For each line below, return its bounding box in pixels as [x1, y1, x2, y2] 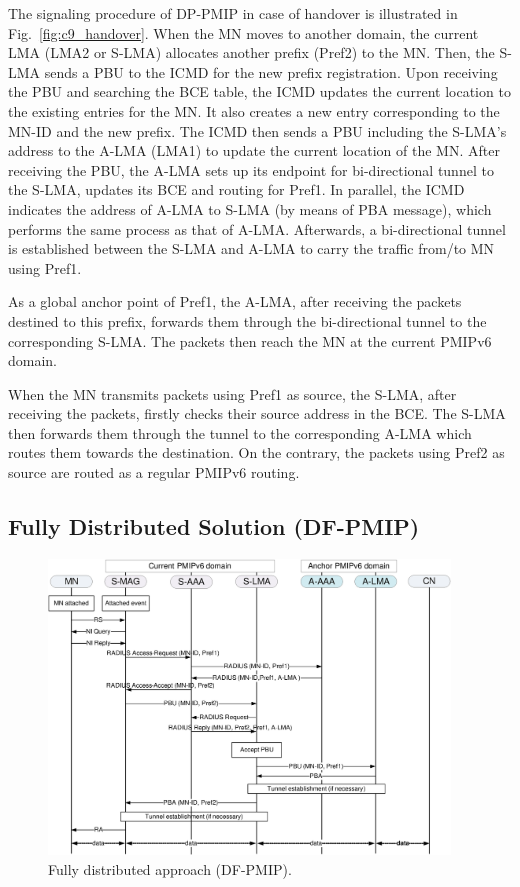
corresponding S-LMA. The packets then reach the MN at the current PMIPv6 [8, 330, 492, 351]
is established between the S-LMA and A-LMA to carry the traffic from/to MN [8, 238, 495, 259]
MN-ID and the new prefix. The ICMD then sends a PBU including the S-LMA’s [8, 120, 507, 141]
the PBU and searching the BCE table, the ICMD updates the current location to [8, 81, 511, 102]
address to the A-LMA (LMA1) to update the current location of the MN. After [8, 140, 500, 161]
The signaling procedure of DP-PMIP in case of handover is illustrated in [8, 3, 458, 23]
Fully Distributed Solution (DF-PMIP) [8, 511, 420, 542]
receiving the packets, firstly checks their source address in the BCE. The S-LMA [8, 403, 506, 424]
